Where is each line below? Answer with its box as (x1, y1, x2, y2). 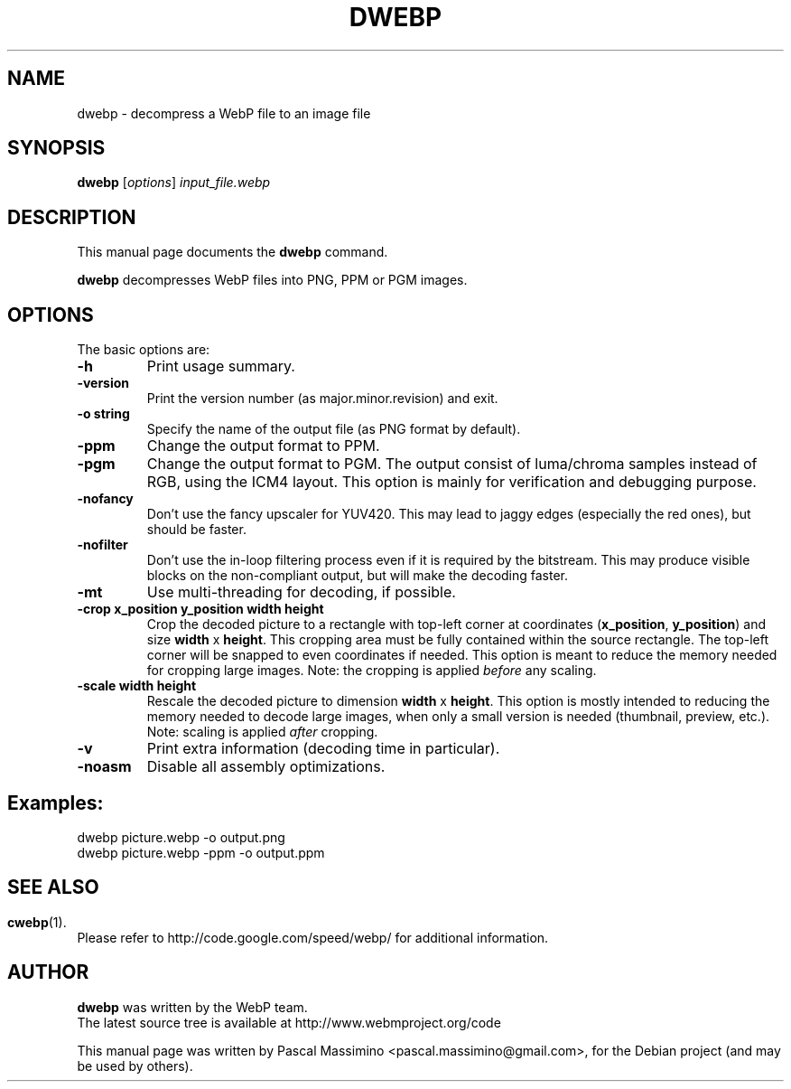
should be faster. (146, 521, 247, 538)
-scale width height (77, 678, 197, 694)
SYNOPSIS (7, 136, 106, 160)
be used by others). (77, 1057, 193, 1074)
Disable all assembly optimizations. (146, 757, 386, 776)
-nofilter (77, 537, 128, 553)
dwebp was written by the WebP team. (77, 999, 308, 1015)
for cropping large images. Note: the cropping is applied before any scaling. (146, 662, 597, 679)
